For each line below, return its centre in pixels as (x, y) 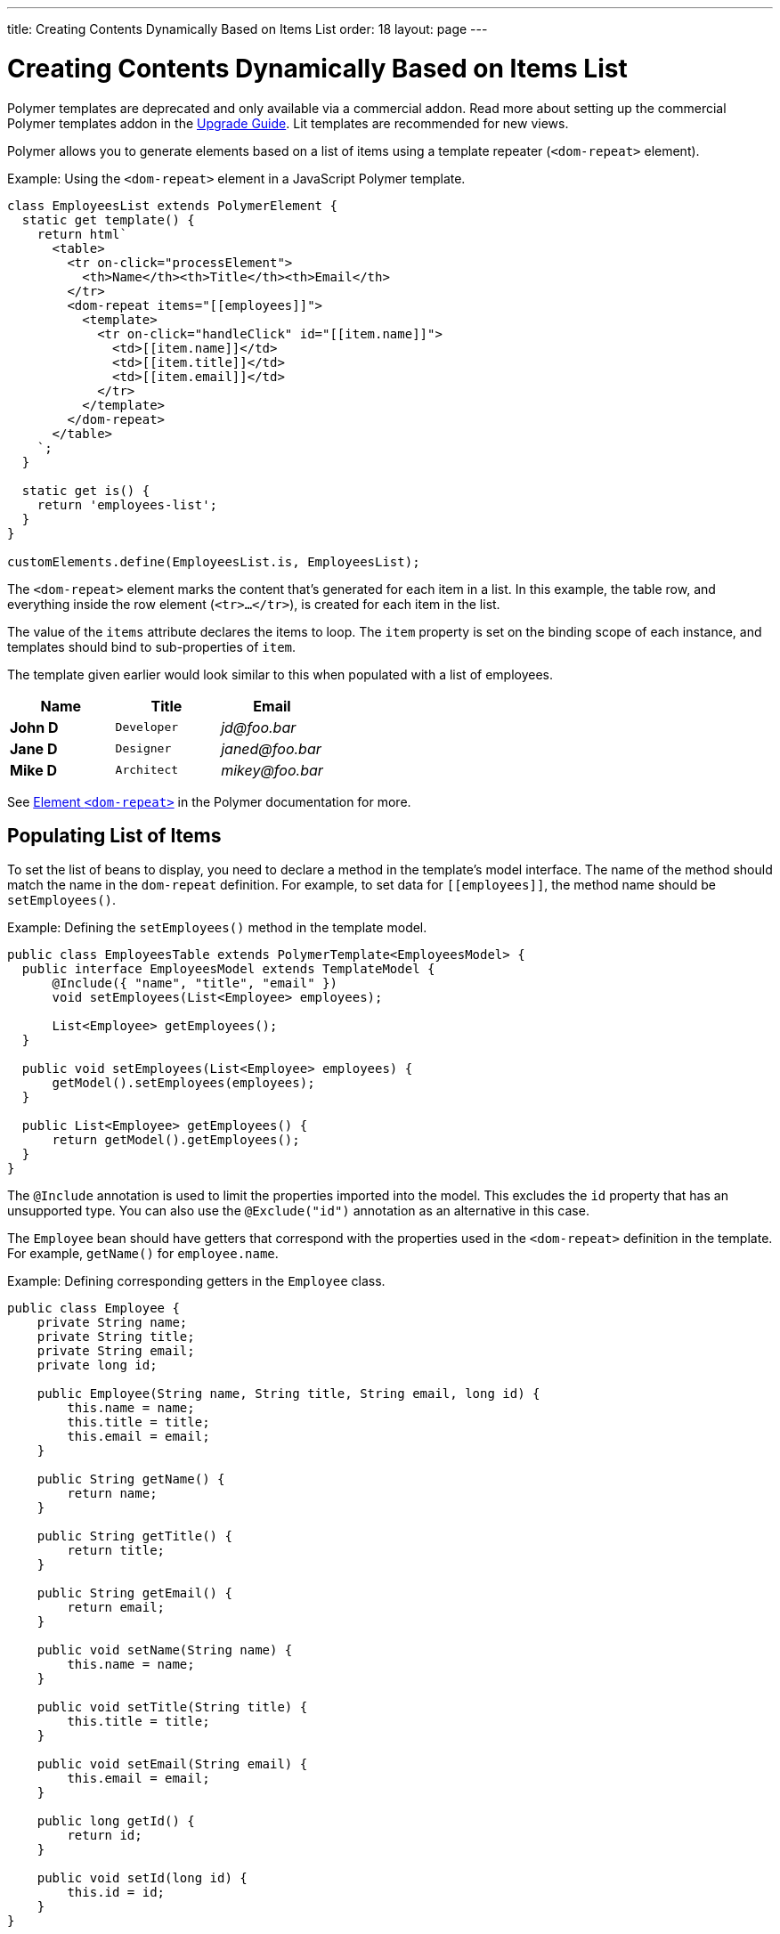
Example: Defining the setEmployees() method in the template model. (217, 928)
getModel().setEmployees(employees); (183, 1083)
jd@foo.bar (259, 727)
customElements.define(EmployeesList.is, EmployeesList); (214, 561)
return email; (116, 1608)
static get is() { (86, 490)
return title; (116, 1551)
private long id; (97, 1365)
